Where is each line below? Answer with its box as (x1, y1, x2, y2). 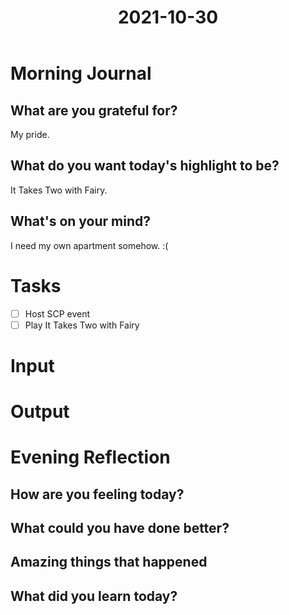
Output (10, 401, 70, 423)
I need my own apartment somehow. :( (10, 239, 169, 251)
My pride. (10, 129, 50, 140)
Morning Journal (10, 62, 152, 85)
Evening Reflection (10, 446, 171, 469)
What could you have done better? (10, 520, 230, 537)
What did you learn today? (10, 587, 178, 605)
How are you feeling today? (10, 486, 185, 503)
